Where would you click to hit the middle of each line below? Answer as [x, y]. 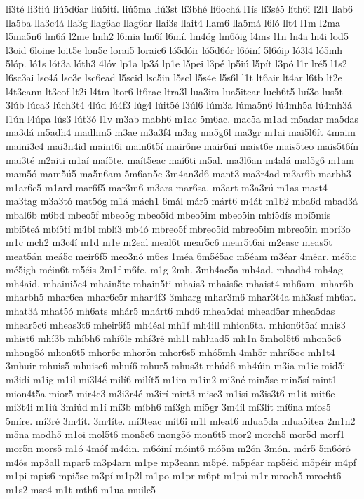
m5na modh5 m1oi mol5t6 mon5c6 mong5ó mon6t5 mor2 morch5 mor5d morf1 [175, 434]
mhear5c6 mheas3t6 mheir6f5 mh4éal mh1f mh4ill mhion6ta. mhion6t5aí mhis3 [176, 324]
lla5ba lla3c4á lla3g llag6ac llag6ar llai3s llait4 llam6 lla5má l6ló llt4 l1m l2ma [173, 22]
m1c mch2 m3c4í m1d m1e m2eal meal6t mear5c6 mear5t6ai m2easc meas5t [169, 242]
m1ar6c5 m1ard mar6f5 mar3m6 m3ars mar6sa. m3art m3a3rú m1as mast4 [167, 187]
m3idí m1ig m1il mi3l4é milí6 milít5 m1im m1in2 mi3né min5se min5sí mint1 [171, 380]
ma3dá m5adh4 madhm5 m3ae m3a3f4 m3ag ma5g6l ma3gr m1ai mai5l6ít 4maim [181, 132]
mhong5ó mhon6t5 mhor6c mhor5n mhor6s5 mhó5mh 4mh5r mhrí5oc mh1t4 [170, 351]
